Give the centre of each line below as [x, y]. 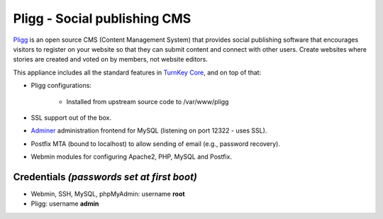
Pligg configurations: [61, 86]
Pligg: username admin [65, 204]
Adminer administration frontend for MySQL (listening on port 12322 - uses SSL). [149, 130]
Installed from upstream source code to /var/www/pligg [148, 101]
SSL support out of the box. [71, 118]
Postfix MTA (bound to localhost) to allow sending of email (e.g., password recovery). [155, 144]
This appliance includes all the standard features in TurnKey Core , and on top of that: [137, 72]
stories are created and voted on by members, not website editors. [111, 60]
